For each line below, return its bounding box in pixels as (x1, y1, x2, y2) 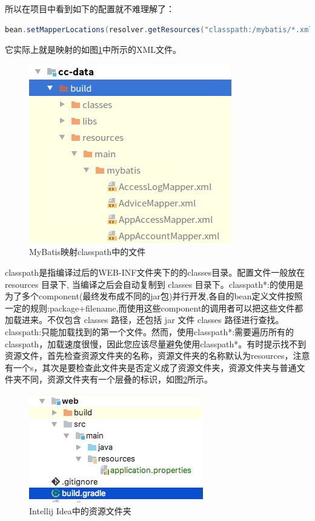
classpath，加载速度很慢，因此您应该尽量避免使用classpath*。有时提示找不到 (5, 337, 307, 350)
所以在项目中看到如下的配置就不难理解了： (5, 2, 174, 15)
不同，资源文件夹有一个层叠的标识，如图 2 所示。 (21, 373, 213, 386)
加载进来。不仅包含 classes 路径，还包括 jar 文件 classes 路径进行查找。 (5, 313, 284, 326)
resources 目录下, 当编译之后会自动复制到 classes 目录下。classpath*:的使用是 (5, 278, 303, 290)
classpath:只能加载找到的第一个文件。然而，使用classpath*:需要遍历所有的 (5, 325, 294, 338)
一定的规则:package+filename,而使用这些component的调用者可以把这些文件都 (5, 301, 303, 314)
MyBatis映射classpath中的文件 (29, 245, 146, 258)
